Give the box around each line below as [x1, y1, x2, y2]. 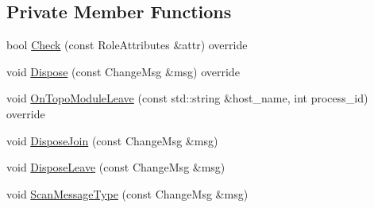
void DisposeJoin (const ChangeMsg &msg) [6, 132, 218, 148]
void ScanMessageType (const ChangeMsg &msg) [6, 185, 249, 202]
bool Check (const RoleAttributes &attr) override [6, 37, 248, 53]
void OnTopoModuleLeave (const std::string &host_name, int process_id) [6, 90, 368, 106]
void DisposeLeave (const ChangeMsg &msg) [6, 159, 226, 175]
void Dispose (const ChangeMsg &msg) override [6, 63, 240, 79]
